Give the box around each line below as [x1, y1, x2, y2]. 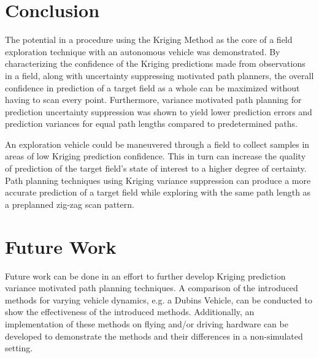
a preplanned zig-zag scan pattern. [5, 197, 134, 210]
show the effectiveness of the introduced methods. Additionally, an [5, 305, 255, 318]
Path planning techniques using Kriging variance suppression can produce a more [5, 173, 311, 186]
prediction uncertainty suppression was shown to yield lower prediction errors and [5, 105, 312, 118]
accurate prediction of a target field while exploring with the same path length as [5, 186, 311, 199]
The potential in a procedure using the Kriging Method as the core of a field [5, 33, 293, 46]
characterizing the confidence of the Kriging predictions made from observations [5, 57, 306, 70]
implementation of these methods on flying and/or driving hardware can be [5, 317, 288, 330]
